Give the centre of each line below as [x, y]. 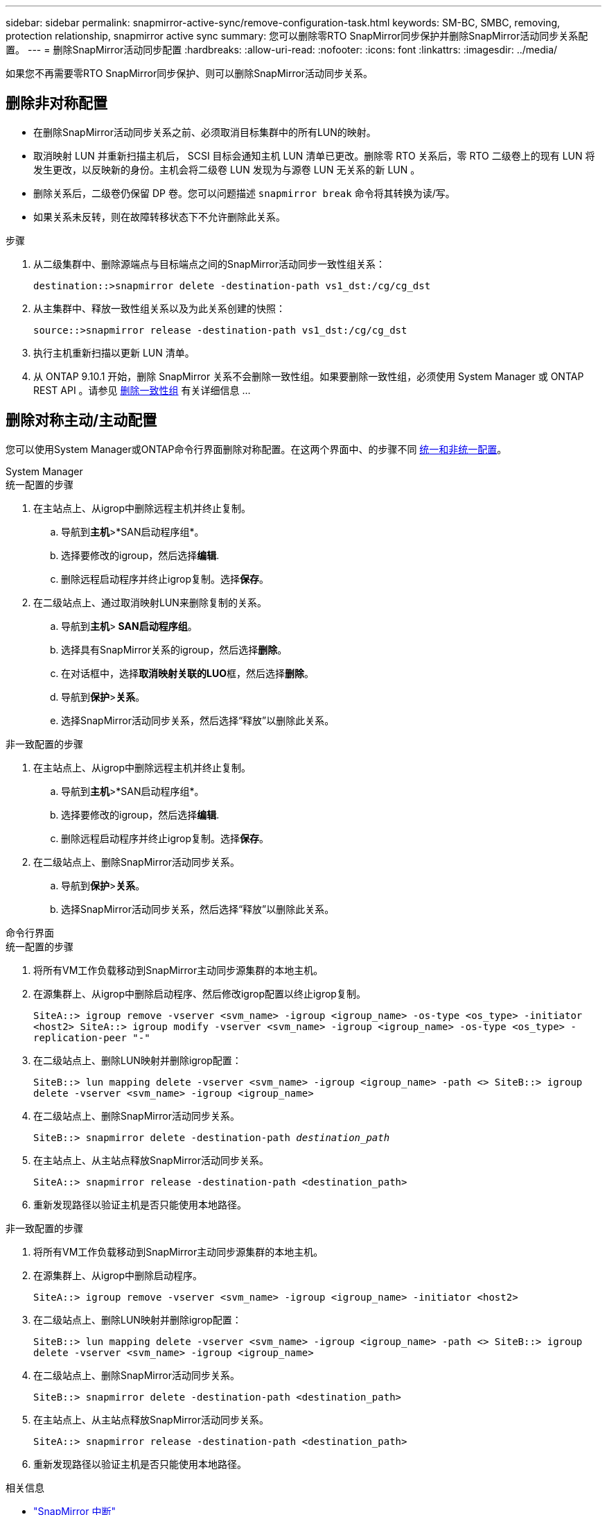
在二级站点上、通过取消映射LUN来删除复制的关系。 [150, 602]
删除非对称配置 [56, 103]
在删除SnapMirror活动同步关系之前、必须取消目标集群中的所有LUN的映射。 [205, 132]
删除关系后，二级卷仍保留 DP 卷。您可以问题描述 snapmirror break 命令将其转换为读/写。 [244, 193]
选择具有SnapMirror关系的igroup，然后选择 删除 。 [174, 649]
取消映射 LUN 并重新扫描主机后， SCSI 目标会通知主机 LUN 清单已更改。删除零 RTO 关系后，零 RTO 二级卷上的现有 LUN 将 [314, 155]
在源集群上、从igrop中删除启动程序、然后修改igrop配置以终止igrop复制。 [200, 993]
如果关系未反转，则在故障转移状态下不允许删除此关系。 [159, 216]
